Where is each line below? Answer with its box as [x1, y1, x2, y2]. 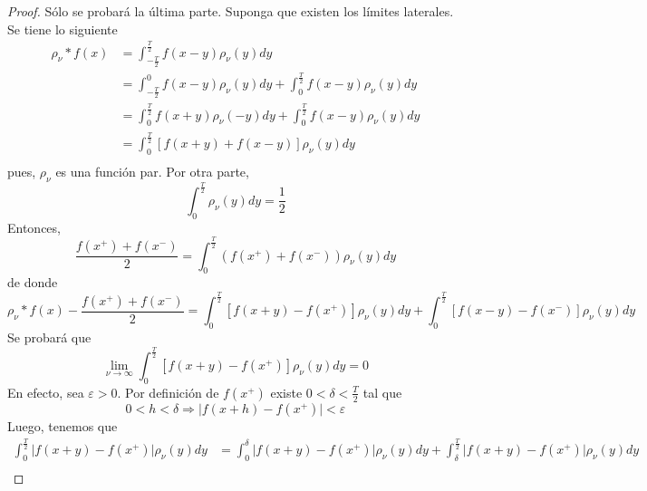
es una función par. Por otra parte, [55, 161, 249, 180]
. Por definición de [117, 382, 219, 401]
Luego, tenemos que [7, 416, 118, 435]
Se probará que [7, 328, 92, 347]
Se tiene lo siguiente [7, 19, 118, 38]
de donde [7, 273, 58, 292]
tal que [362, 382, 402, 401]
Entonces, [7, 217, 61, 236]
